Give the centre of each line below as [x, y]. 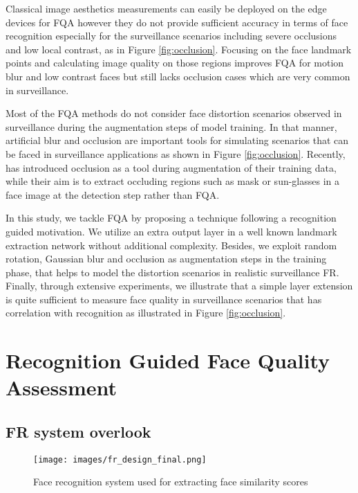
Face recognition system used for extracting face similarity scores [171, 482]
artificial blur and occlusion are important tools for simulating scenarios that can [177, 140]
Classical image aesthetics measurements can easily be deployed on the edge [166, 8]
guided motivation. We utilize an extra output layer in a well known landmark [171, 231]
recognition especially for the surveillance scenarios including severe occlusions [171, 36]
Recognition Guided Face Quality [168, 360]
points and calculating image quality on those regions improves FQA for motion [175, 63]
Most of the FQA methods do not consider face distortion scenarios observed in [174, 113]
